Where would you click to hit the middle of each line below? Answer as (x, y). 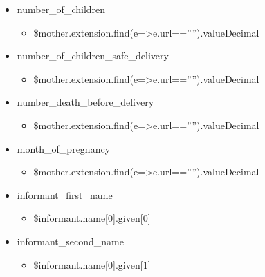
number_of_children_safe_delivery (93, 56)
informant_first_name (65, 194)
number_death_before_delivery (85, 102)
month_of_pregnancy (64, 148)
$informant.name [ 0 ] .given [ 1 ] (92, 264)
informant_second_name (70, 241)
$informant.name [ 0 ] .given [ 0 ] (92, 218)
